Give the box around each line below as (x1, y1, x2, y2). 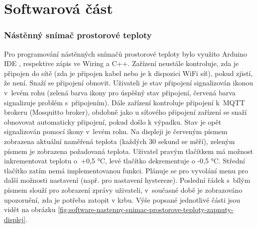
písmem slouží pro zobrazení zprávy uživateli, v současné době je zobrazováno (4, 184, 243, 195)
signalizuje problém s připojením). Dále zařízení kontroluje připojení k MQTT (4, 97, 245, 107)
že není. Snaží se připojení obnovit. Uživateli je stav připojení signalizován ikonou (4, 77, 254, 88)
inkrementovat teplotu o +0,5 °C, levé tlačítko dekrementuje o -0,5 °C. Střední (4, 155, 245, 166)
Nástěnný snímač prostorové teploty (4, 29, 152, 41)
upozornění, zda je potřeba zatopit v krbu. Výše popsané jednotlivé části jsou (4, 194, 241, 205)
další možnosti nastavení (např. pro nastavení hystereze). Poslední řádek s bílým (4, 175, 251, 185)
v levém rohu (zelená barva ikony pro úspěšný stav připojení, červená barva (4, 87, 236, 97)
